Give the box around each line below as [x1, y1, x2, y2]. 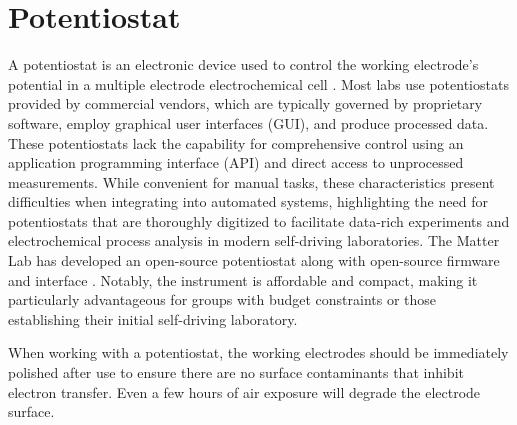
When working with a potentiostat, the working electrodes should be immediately [8, 342, 509, 363]
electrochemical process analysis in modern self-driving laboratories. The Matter [8, 230, 500, 251]
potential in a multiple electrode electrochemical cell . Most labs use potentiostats [8, 73, 509, 94]
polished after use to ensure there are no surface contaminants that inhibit [8, 362, 464, 383]
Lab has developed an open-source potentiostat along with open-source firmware [8, 250, 500, 271]
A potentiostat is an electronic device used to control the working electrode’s [8, 54, 479, 75]
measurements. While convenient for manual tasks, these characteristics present [8, 171, 495, 192]
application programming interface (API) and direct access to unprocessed [8, 152, 464, 173]
